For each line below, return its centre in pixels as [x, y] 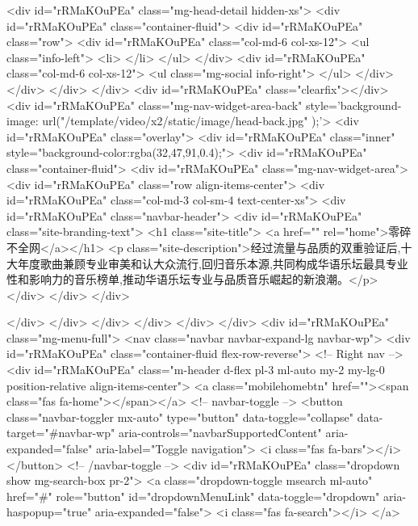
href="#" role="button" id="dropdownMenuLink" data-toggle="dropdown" [193, 496]
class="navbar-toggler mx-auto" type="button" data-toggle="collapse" [180, 417]
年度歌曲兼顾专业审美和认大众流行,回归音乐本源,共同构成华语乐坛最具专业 [213, 263]
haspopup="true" [49, 512]
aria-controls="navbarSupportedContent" [220, 433]
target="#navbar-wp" [61, 433]
